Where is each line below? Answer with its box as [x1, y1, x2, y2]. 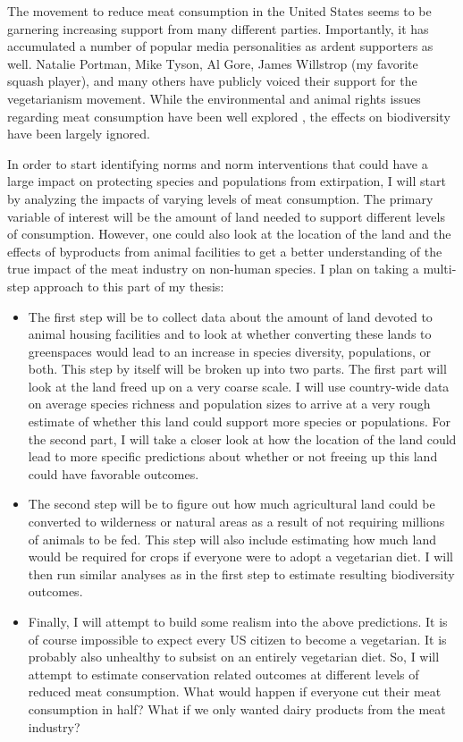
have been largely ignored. [7, 124, 150, 143]
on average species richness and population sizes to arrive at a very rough [28, 394, 431, 413]
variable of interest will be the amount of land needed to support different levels [7, 207, 445, 225]
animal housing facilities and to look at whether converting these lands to [28, 325, 432, 343]
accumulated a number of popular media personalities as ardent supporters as [7, 37, 434, 55]
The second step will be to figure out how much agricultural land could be [28, 494, 435, 513]
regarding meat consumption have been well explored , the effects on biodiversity [7, 106, 450, 125]
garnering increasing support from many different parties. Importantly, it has [7, 19, 429, 38]
